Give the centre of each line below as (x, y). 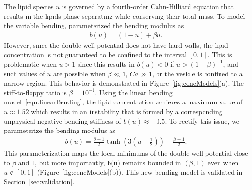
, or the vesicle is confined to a (197, 73)
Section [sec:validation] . (39, 181)
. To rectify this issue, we (202, 121)
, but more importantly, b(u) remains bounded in (108, 162)
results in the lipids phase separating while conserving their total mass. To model (125, 16)
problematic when (30, 64)
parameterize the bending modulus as (60, 130)
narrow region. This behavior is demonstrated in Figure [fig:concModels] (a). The (124, 83)
